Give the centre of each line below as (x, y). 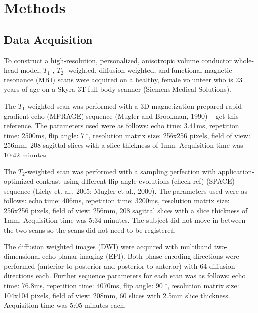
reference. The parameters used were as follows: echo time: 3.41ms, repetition (122, 125)
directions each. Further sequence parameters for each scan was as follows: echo (125, 275)
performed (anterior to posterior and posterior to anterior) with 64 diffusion (120, 266)
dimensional (22, 256)
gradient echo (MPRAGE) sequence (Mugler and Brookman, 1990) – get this (121, 116)
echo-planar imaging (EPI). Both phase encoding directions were (141, 256)
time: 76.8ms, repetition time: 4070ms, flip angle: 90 (83, 285)
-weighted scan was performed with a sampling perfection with (121, 171)
